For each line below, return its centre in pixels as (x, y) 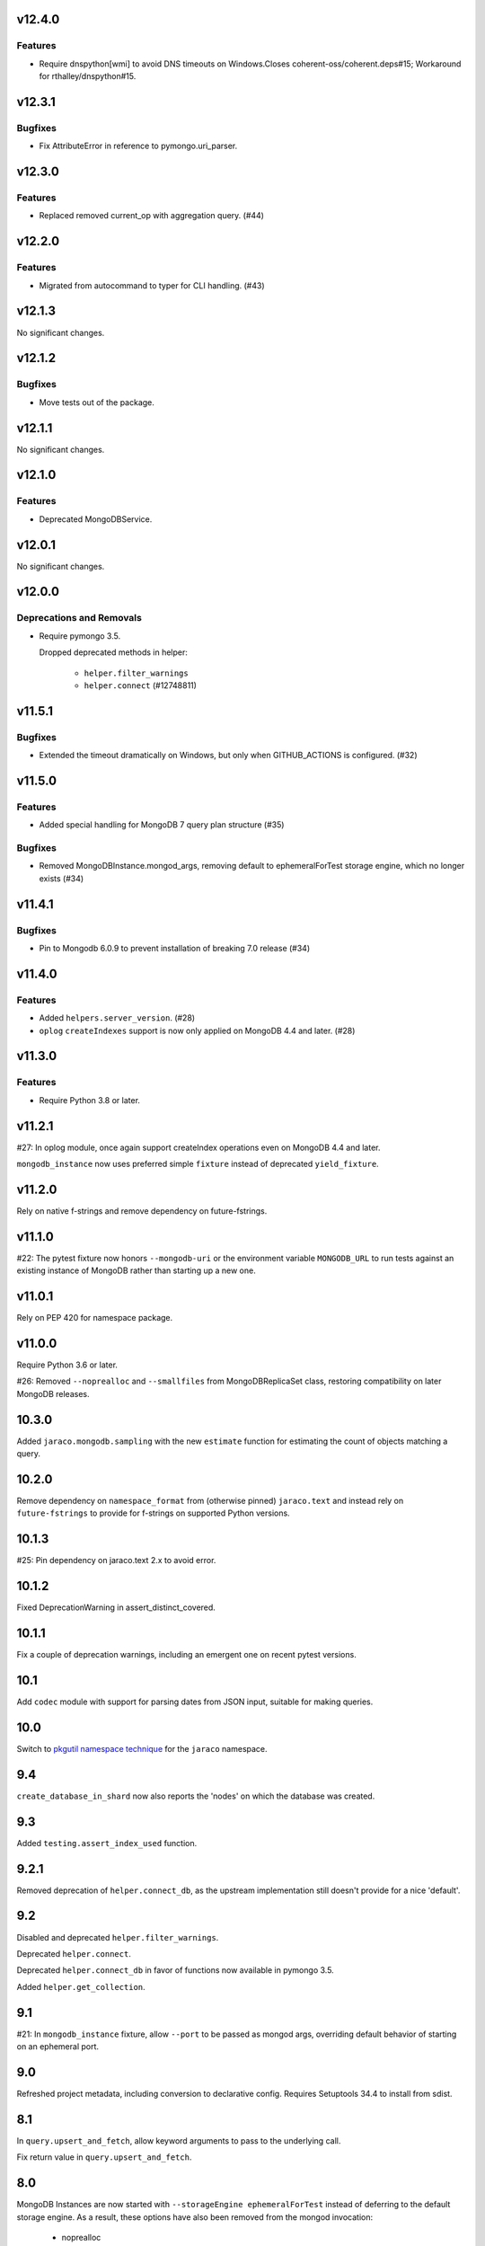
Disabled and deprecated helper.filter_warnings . (118, 1937)
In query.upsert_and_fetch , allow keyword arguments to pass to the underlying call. (179, 2140)
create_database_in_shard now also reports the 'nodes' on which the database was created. (196, 1796)
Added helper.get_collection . (81, 1986)
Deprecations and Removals (79, 618)
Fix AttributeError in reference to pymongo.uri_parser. (138, 146)
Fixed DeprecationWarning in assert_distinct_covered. (116, 1607)
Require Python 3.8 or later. (90, 1100)
